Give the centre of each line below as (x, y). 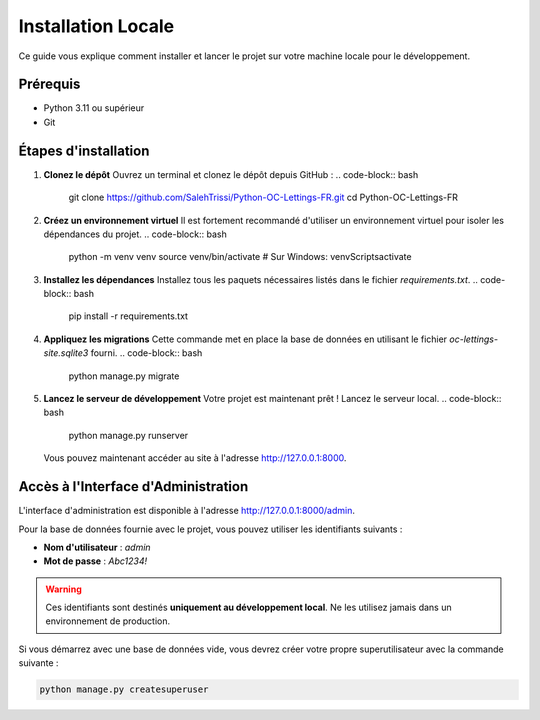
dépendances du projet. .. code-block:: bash (135, 234)
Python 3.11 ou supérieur (94, 108)
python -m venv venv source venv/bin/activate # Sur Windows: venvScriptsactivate (240, 257)
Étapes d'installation (84, 150)
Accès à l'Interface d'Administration (133, 486)
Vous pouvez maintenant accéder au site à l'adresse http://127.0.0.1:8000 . (195, 458)
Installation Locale (96, 26)
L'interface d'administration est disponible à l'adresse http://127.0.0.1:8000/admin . (186, 511)
